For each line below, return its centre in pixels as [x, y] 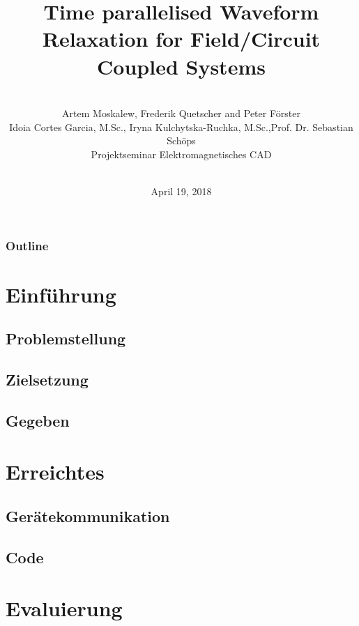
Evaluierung [64, 608]
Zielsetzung [47, 380]
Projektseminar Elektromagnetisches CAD [181, 154]
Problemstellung [66, 338]
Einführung [61, 294]
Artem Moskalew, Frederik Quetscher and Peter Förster [181, 113]
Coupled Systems [181, 66]
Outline [27, 245]
